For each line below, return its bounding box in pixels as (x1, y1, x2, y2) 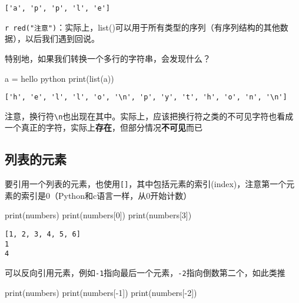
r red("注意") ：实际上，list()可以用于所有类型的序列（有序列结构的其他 (5, 21, 280, 33)
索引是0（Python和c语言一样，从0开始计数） (21, 189, 192, 201)
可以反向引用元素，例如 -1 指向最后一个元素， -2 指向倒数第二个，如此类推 (5, 267, 285, 279)
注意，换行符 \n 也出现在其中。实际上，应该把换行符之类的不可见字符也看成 (5, 109, 294, 122)
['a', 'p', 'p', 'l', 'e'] (5, 4, 110, 12)
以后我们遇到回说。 (25, 32, 99, 45)
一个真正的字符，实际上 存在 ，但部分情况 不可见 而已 (5, 121, 202, 134)
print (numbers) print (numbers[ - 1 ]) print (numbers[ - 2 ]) (5, 286, 197, 298)
